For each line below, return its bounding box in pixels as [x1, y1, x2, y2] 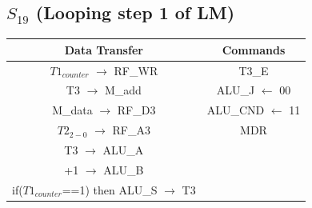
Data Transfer [64, 41, 143, 58]
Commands [222, 41, 286, 58]
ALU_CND [206, 102, 265, 118]
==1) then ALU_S [62, 181, 158, 198]
